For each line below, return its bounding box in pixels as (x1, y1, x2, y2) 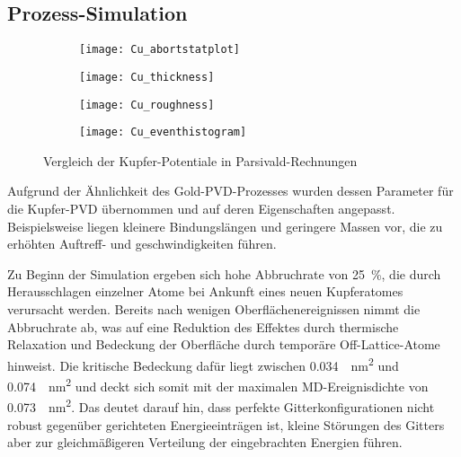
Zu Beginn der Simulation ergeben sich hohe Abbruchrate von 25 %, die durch (7, 264, 441, 283)
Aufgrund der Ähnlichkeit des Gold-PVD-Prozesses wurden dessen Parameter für (7, 181, 454, 200)
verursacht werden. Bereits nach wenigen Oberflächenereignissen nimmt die (7, 299, 421, 318)
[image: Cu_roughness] (79, 98, 215, 111)
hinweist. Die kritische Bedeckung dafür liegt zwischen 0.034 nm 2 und (7, 353, 399, 374)
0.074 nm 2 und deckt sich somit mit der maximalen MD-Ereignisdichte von (7, 374, 429, 395)
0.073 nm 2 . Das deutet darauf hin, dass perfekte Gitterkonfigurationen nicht (7, 395, 435, 416)
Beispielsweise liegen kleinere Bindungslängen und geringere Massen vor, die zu (7, 216, 443, 235)
